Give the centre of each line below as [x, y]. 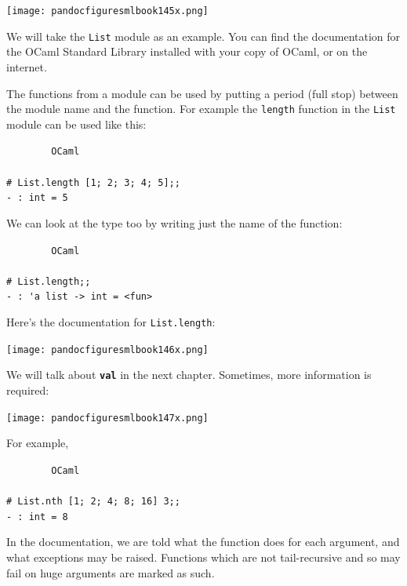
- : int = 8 [37, 517]
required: [28, 390]
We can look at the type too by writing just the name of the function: [174, 222]
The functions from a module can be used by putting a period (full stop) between [202, 93]
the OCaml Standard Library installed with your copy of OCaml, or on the [187, 51]
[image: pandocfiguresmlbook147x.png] [107, 418]
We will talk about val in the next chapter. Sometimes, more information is [189, 375]
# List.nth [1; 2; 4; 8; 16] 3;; [93, 502]
